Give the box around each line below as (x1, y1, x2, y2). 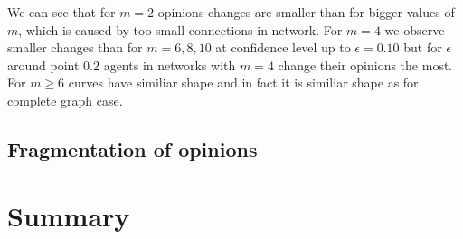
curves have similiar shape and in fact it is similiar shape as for (68, 73, 419, 92)
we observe (384, 20, 445, 39)
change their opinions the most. (278, 55, 453, 74)
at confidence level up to (215, 38, 351, 57)
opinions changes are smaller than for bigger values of (157, 3, 455, 21)
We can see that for (7, 3, 116, 21)
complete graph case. (7, 90, 123, 109)
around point (7, 55, 80, 74)
